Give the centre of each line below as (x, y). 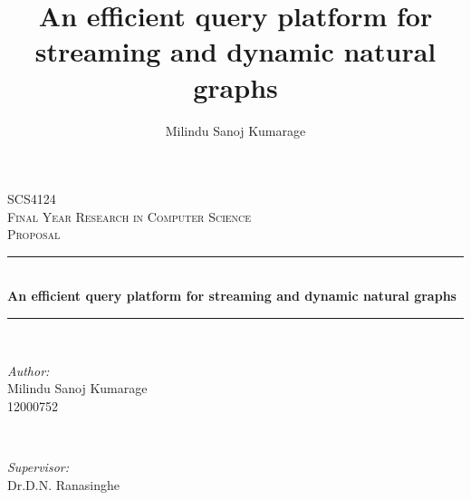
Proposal (34, 234)
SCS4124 (32, 199)
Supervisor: (38, 467)
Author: (29, 370)
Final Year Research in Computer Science (130, 216)
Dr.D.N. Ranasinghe (63, 484)
